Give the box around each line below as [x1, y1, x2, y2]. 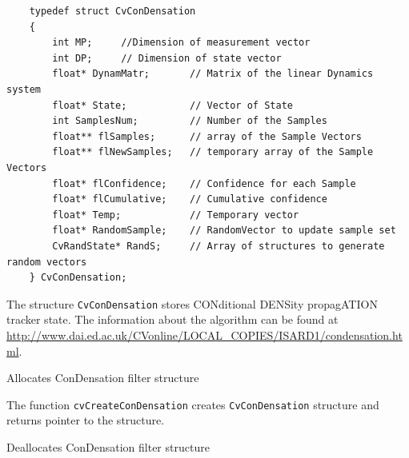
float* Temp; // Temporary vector [52, 209, 299, 221]
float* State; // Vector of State [52, 99, 293, 111]
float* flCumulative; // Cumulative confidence [52, 193, 327, 205]
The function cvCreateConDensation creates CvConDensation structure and [6, 396, 379, 412]
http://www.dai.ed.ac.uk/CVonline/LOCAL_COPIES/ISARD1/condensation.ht [6, 326, 403, 343]
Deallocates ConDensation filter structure [6, 438, 210, 455]
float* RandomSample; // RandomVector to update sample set [52, 225, 396, 237]
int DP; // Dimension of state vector [52, 52, 282, 64]
